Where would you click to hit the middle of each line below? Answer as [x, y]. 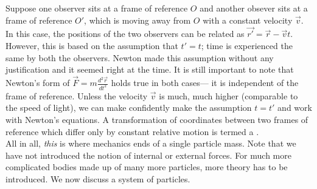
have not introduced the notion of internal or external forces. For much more [148, 155]
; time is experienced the [247, 45]
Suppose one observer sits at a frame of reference [97, 8]
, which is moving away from [138, 20]
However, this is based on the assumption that [92, 45]
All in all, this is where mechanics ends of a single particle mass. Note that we [151, 143]
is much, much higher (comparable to [228, 95]
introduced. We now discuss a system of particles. [98, 179]
